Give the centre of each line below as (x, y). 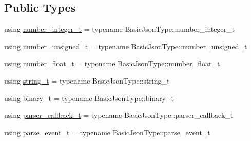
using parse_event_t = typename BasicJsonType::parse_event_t (107, 132)
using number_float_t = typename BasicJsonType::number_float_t (112, 63)
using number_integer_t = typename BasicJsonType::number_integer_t (120, 29)
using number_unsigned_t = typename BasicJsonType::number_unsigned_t (126, 46)
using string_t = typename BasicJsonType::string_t (87, 80)
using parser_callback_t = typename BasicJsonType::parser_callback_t (119, 115)
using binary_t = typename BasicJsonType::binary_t (89, 98)
